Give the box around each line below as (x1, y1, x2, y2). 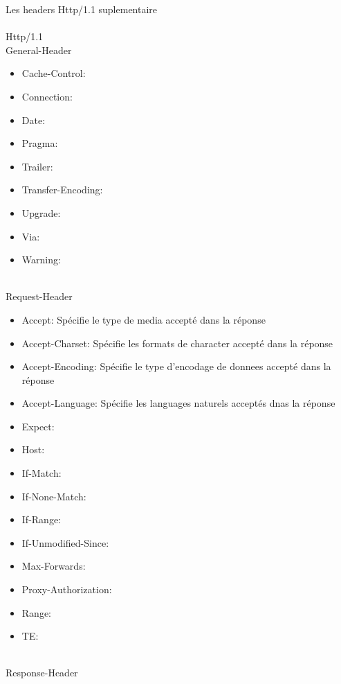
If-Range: (21, 512, 61, 527)
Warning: (21, 252, 61, 267)
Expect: (21, 419, 55, 433)
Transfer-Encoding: (21, 182, 103, 197)
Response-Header (6, 665, 78, 680)
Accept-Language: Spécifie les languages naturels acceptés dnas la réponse (21, 396, 335, 410)
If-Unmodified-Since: (21, 535, 109, 550)
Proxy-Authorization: (21, 582, 112, 597)
